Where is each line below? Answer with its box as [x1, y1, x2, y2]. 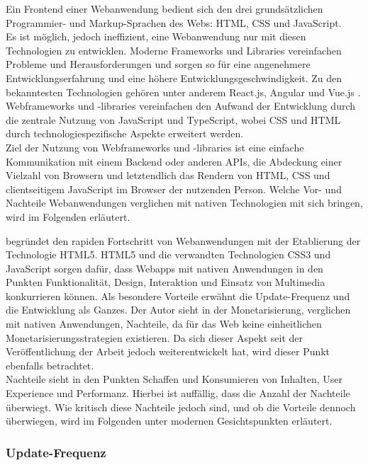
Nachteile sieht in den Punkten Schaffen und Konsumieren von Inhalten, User [6, 372, 342, 386]
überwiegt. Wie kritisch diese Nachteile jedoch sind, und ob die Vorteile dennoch [6, 399, 356, 414]
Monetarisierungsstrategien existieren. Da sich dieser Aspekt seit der [6, 330, 303, 345]
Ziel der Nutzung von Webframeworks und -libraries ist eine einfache [6, 139, 304, 154]
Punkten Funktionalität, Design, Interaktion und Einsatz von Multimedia [6, 275, 325, 289]
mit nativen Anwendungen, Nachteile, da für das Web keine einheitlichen [6, 316, 322, 331]
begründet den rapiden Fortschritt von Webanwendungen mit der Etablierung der [6, 233, 361, 248]
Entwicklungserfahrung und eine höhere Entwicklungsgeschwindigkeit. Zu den [6, 70, 342, 85]
